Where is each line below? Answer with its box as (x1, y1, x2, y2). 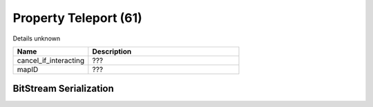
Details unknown (12, 34, 61, 43)
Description (92, 47, 132, 56)
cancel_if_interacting (17, 56, 85, 65)
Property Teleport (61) (12, 10, 143, 25)
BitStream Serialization (12, 83, 114, 95)
